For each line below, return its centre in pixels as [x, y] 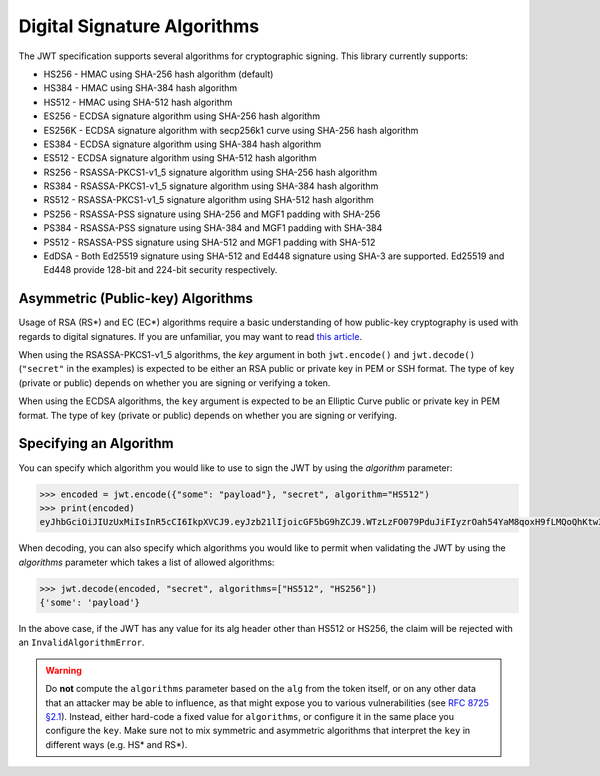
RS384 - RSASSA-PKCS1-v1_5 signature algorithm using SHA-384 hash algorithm [211, 186]
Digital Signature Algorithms [139, 26]
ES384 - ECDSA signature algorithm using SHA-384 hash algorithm [182, 144]
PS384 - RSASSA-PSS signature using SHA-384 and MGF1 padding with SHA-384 [213, 228]
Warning [63, 670]
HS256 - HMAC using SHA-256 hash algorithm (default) [158, 74]
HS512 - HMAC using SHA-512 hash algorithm [138, 102]
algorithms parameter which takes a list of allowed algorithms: [146, 562]
